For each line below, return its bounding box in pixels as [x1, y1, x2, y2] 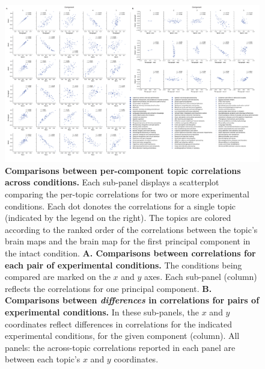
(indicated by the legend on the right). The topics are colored [5, 211, 231, 224]
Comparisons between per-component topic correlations [5, 164, 241, 176]
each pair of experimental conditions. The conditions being [5, 258, 242, 271]
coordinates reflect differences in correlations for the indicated [5, 317, 233, 330]
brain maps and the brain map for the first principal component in [5, 235, 251, 247]
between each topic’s [5, 353, 81, 365]
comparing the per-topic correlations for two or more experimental [5, 188, 249, 200]
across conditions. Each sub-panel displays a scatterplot [5, 176, 219, 188]
